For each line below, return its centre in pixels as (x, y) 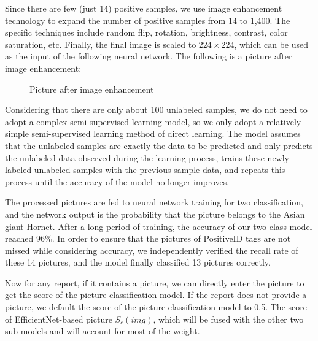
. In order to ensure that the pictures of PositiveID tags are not (171, 238)
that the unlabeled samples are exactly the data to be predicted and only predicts (159, 145)
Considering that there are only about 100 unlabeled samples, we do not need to (156, 109)
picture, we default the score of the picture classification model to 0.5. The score (156, 307)
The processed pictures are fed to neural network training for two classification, (154, 202)
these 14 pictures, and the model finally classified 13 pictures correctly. (138, 262)
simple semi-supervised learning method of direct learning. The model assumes (153, 133)
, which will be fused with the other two (228, 319)
